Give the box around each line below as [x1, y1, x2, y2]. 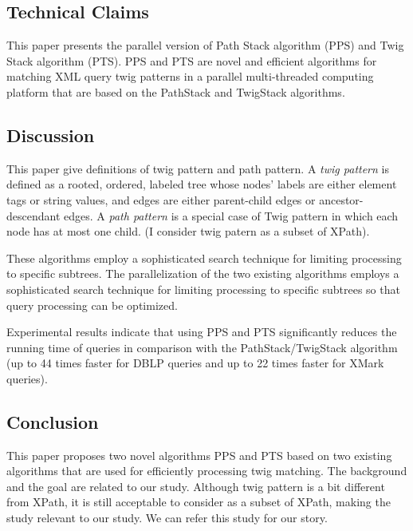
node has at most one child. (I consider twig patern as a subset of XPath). [6, 223, 370, 240]
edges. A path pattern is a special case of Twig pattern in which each [64, 207, 399, 224]
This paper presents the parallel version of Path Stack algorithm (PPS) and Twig [6, 37, 404, 53]
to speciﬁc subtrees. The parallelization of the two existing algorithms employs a [6, 265, 399, 282]
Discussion [6, 122, 95, 147]
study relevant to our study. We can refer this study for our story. [6, 509, 328, 526]
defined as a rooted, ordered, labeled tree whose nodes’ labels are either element [6, 176, 397, 192]
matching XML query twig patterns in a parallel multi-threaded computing [6, 68, 374, 85]
